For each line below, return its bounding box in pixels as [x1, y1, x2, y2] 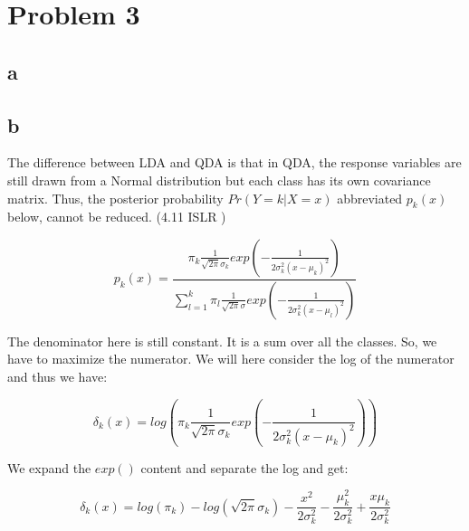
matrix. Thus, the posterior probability [7, 188, 224, 207]
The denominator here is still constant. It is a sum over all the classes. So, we [7, 331, 437, 350]
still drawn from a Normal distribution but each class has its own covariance [7, 170, 431, 189]
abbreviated [337, 188, 403, 207]
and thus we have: [7, 367, 108, 385]
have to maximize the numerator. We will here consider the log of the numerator [7, 349, 455, 368]
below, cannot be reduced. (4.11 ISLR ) [7, 207, 226, 226]
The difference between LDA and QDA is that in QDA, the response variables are [7, 153, 462, 172]
